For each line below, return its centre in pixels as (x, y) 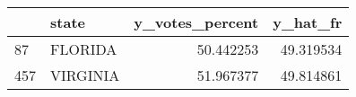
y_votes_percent (196, 22)
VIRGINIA (85, 75)
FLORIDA (84, 49)
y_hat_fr (308, 22)
